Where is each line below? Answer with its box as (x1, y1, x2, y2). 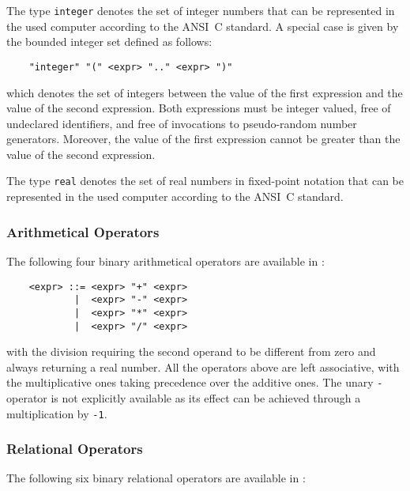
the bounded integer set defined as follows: (6, 33, 213, 50)
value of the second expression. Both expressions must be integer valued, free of (6, 100, 391, 116)
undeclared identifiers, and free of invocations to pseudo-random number (6, 115, 357, 131)
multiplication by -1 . (6, 405, 107, 421)
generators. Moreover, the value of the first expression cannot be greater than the (6, 130, 401, 147)
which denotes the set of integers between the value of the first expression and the (6, 84, 403, 100)
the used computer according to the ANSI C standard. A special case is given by (6, 17, 399, 34)
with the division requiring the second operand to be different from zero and (6, 343, 376, 360)
